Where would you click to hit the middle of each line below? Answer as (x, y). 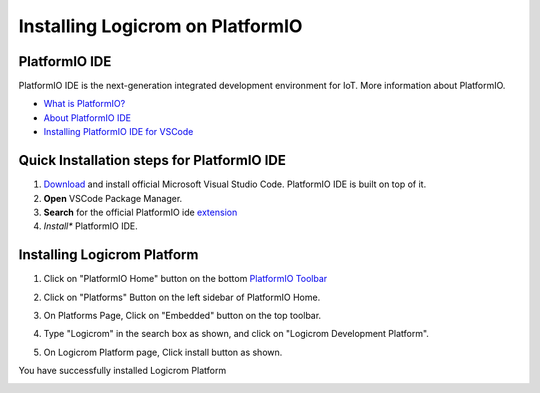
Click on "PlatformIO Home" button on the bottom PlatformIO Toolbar (185, 279)
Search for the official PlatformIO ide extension (140, 212)
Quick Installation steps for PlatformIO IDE (152, 160)
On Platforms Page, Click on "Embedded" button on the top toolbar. (182, 315)
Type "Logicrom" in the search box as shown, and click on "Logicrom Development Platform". (236, 334)
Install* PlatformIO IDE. (91, 226)
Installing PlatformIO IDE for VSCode (118, 132)
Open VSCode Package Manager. (113, 198)
